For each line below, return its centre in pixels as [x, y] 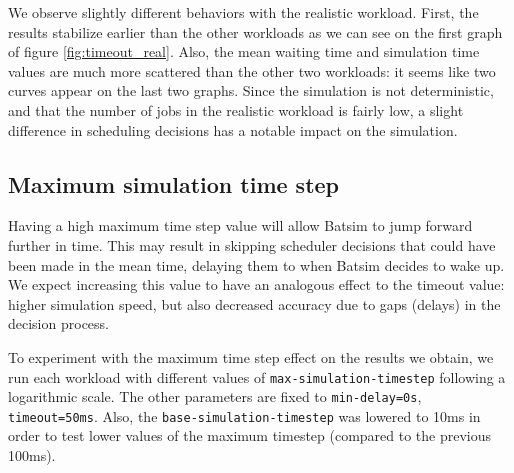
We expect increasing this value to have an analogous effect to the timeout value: [256, 284]
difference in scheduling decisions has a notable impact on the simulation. [233, 129]
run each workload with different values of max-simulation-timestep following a [257, 376]
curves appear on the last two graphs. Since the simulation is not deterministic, [251, 90]
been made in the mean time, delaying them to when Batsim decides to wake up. [256, 264]
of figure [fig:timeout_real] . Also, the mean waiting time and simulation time [244, 51]
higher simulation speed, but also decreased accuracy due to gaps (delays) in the [254, 303]
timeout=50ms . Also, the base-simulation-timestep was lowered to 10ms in [244, 415]
